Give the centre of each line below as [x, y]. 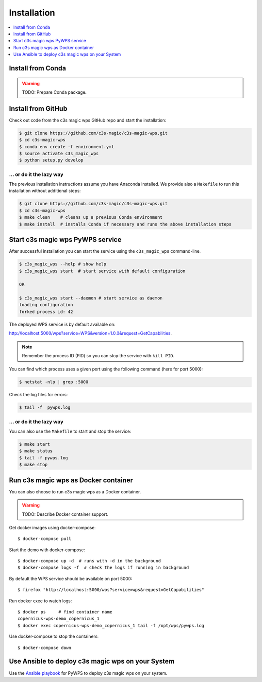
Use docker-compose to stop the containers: [54, 636]
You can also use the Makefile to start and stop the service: [70, 431]
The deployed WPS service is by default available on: [62, 324]
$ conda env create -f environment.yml [66, 147]
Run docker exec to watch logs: [41, 601]
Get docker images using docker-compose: [52, 527]
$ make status [36, 451]
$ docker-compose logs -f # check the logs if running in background [103, 568]
